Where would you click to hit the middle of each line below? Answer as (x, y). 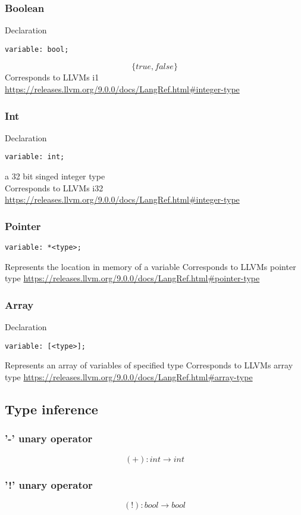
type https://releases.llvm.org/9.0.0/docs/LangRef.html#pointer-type (132, 278)
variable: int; (35, 157)
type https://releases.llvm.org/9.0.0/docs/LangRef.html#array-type (129, 377)
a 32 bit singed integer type (55, 176)
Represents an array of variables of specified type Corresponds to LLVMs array (149, 365)
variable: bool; (37, 49)
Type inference (51, 409)
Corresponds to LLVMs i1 (52, 77)
